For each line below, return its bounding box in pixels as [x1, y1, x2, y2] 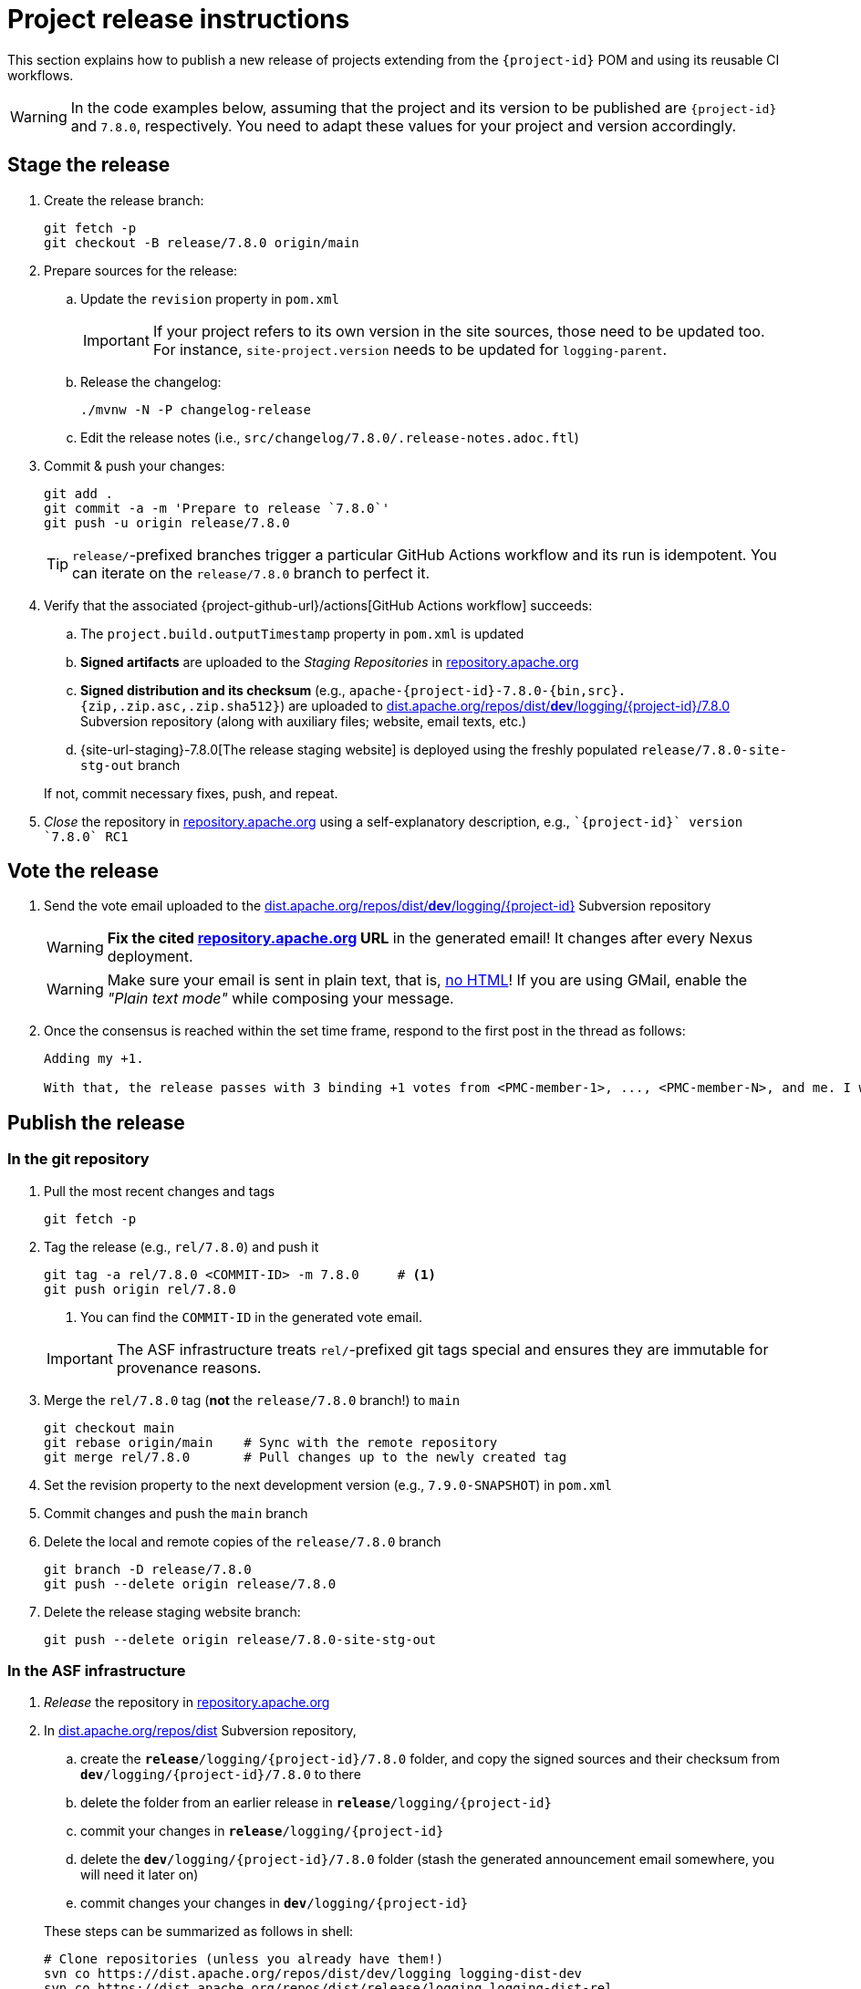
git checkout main [44, 1420, 175, 1435]
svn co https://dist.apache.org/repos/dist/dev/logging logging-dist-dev [44, 1966, 583, 1982]
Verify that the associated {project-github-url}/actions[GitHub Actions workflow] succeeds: [44, 597, 593, 613]
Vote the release [7, 859, 159, 883]
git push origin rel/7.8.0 [44, 1281, 236, 1296]
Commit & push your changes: [44, 457, 225, 474]
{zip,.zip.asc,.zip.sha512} [80, 698, 281, 713]
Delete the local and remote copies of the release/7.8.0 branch [44, 1533, 441, 1549]
